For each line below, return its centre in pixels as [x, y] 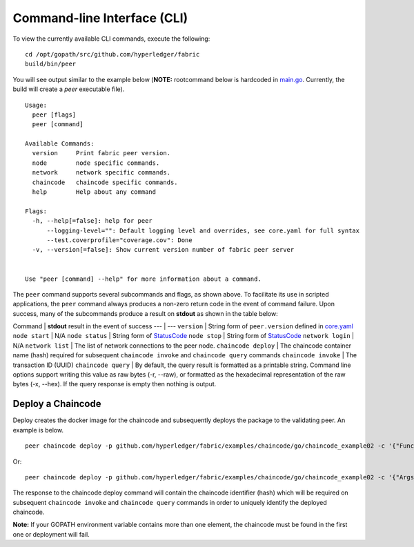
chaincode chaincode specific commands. [105, 182]
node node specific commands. [96, 163]
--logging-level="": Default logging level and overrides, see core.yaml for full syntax [203, 230]
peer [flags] [54, 115]
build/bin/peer [51, 64]
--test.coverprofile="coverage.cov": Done [119, 240]
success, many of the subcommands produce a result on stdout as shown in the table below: [146, 313]
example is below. [38, 430]
